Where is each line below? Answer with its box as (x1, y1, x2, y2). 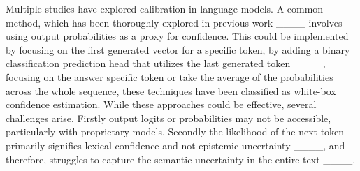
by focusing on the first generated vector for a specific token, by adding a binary (6, 42, 350, 57)
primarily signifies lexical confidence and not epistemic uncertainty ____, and (6, 137, 345, 152)
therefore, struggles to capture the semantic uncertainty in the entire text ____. (6, 151, 356, 166)
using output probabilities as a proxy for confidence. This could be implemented (6, 29, 349, 43)
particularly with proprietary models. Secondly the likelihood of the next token (6, 124, 345, 139)
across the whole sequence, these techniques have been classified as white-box (6, 83, 336, 98)
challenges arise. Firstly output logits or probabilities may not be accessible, (6, 110, 331, 125)
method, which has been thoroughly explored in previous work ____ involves (6, 15, 343, 29)
